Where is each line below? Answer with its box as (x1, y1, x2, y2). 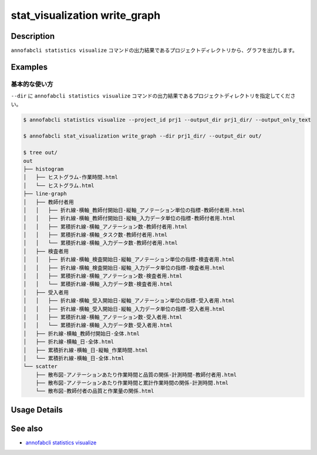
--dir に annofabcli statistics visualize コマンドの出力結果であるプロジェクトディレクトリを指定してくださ (11, 92, 296, 99)
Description (11, 31, 55, 41)
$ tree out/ (23, 149, 58, 156)
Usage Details (11, 404, 63, 414)
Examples (11, 62, 48, 72)
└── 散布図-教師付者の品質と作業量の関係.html (35, 388, 154, 394)
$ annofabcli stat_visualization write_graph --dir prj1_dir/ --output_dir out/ (23, 133, 262, 139)
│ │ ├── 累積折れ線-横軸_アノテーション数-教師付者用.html (23, 223, 188, 230)
